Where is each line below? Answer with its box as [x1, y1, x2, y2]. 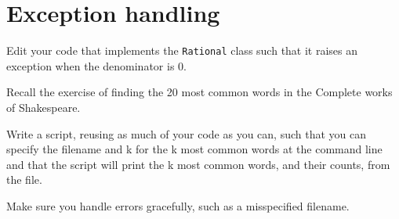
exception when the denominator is [6, 57, 175, 74]
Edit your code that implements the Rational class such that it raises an [6, 42, 358, 59]
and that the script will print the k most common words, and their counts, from [6, 156, 390, 172]
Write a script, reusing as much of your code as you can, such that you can [6, 125, 367, 142]
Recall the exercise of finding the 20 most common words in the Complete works [6, 84, 393, 100]
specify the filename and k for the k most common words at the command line [6, 141, 383, 157]
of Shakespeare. [6, 99, 81, 115]
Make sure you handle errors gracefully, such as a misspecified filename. [6, 197, 350, 214]
